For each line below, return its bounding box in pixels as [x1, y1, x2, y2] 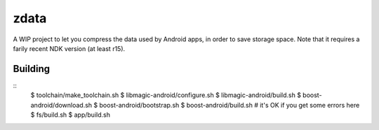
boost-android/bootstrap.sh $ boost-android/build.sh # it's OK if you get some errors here [99, 101, 360, 109]
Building [13, 63, 51, 75]
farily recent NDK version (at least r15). [13, 44, 126, 52]
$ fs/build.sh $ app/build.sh [30, 110, 110, 119]
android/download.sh [30, 101, 93, 109]
